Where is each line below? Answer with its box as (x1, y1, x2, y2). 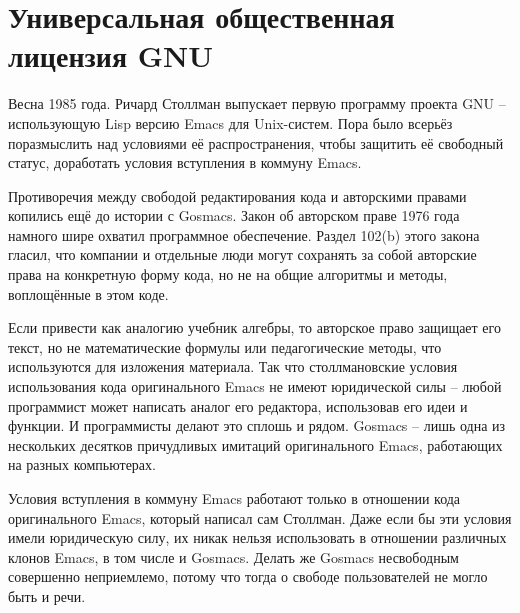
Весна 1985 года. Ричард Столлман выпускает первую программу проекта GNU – (8, 93, 506, 114)
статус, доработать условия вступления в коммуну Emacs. (8, 152, 362, 173)
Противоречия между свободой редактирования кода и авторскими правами (8, 185, 467, 206)
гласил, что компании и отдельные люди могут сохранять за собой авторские (8, 244, 477, 265)
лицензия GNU (8, 35, 214, 76)
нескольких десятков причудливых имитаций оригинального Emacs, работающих (8, 434, 503, 455)
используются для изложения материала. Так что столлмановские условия (8, 356, 458, 377)
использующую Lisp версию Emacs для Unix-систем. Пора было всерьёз (8, 112, 453, 133)
